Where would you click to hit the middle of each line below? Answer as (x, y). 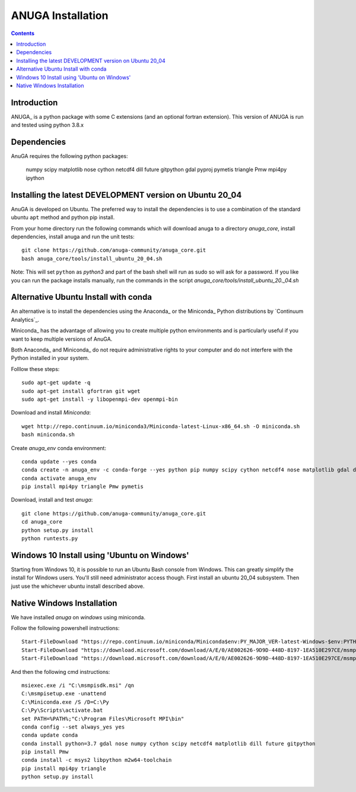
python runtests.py (50, 538)
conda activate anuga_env (59, 478)
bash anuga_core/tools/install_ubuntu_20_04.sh (92, 259)
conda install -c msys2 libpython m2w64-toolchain (97, 760)
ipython (35, 178)
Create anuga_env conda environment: (59, 448)
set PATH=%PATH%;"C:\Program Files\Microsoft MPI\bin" (103, 719)
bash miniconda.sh (48, 435)
